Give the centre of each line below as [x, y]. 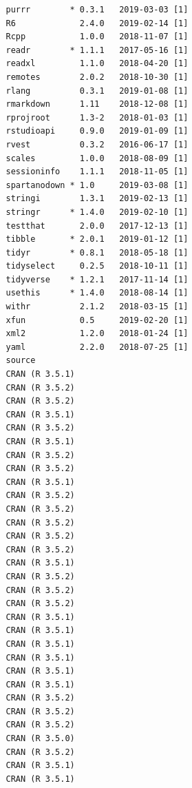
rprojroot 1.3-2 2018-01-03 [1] [97, 117]
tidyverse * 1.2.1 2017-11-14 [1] [97, 279]
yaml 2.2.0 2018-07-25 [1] [97, 347]
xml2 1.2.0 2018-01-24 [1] [97, 334]
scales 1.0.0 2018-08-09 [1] [97, 158]
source [21, 361]
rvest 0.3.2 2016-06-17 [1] [97, 144]
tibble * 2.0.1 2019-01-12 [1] [97, 239]
